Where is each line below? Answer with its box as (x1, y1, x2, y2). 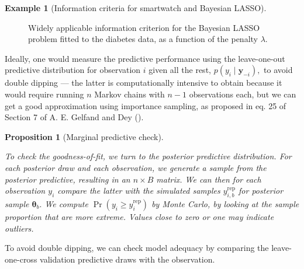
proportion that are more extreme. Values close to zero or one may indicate (5, 210, 274, 222)
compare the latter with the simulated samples (57, 184, 220, 197)
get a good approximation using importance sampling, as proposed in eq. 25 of (5, 99, 286, 111)
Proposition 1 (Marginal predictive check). (5, 130, 164, 142)
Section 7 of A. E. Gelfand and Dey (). (5, 111, 144, 123)
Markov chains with (94, 88, 165, 100)
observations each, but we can (189, 88, 296, 100)
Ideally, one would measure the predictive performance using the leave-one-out (5, 52, 285, 64)
